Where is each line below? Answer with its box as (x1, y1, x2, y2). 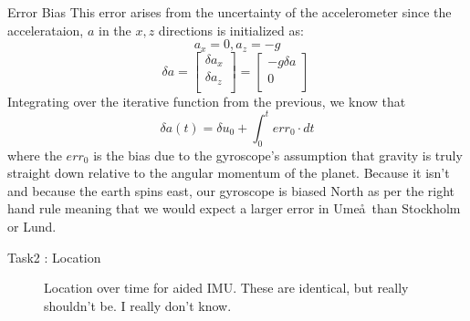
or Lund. (7, 216, 57, 235)
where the (7, 145, 62, 164)
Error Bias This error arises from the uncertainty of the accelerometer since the (7, 3, 452, 21)
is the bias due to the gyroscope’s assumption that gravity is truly (93, 145, 463, 164)
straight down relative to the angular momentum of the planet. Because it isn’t (7, 163, 450, 182)
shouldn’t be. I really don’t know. (44, 295, 232, 315)
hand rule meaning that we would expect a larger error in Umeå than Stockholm (7, 199, 461, 218)
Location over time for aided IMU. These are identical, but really (44, 278, 409, 297)
